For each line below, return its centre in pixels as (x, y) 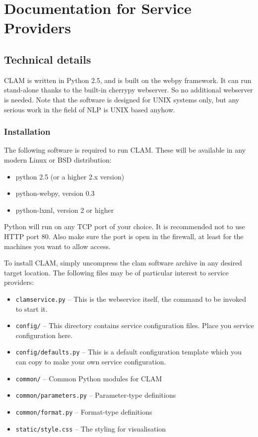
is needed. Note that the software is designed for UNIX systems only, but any (122, 99)
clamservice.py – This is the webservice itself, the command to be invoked (131, 299)
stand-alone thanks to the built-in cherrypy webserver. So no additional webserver (129, 90)
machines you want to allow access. (57, 246)
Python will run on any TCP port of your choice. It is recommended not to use (125, 226)
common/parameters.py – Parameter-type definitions (96, 395)
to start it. (32, 308)
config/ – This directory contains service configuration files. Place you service (135, 325)
